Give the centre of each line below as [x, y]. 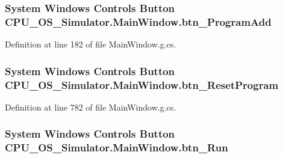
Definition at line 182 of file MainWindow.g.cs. [91, 44]
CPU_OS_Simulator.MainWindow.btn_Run [117, 147]
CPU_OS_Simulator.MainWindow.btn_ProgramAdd [138, 21]
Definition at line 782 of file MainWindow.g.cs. [91, 107]
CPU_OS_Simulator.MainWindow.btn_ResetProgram [142, 84]
